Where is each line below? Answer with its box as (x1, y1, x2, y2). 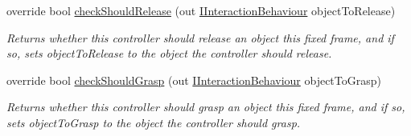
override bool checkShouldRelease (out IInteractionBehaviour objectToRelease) (6, 2, 396, 18)
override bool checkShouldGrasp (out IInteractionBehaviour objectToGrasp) (6, 71, 381, 88)
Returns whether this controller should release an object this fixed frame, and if (6, 29, 394, 46)
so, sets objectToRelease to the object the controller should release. (6, 45, 332, 62)
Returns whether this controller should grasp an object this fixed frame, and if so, (6, 98, 405, 115)
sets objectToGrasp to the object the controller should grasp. (6, 114, 301, 130)
